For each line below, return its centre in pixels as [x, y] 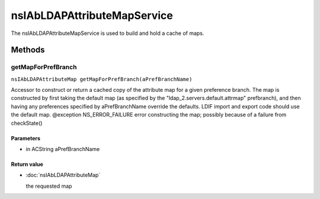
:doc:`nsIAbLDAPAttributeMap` [63, 175]
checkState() [27, 123]
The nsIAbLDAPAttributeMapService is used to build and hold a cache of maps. [108, 33]
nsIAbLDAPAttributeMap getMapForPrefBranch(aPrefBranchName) [102, 79]
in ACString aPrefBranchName [63, 149]
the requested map [49, 186]
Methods [28, 50]
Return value [27, 164]
